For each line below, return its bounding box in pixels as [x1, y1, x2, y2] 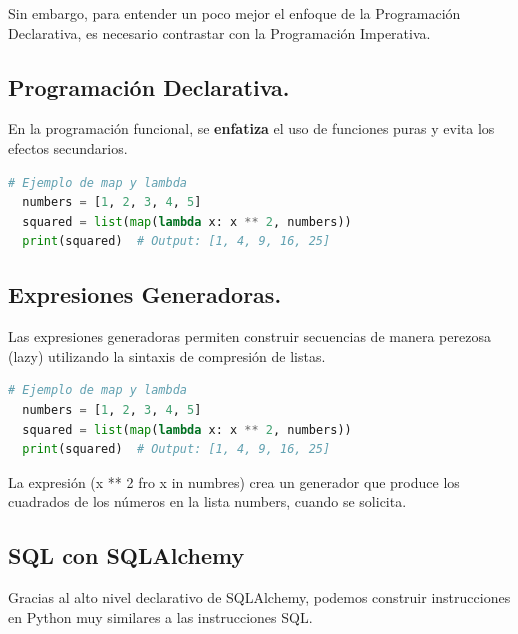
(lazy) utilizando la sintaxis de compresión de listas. [8, 345, 326, 366]
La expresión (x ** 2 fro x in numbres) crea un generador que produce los [8, 471, 460, 492]
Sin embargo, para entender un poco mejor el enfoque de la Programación [8, 3, 461, 23]
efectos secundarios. [8, 137, 128, 158]
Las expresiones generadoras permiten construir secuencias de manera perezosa [8, 326, 491, 347]
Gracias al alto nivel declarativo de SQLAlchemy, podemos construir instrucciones [8, 587, 511, 608]
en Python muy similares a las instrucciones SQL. [8, 606, 313, 627]
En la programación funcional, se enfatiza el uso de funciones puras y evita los [8, 118, 495, 139]
